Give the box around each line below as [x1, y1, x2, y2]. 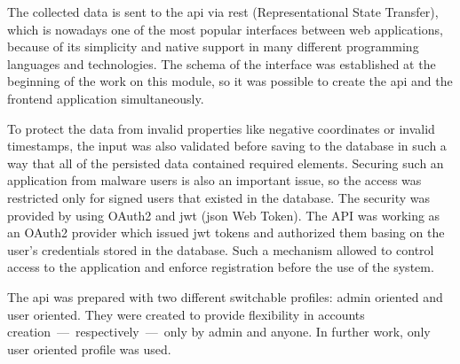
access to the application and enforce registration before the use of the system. [7, 258, 434, 276]
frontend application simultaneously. [7, 89, 204, 107]
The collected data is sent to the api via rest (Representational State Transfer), [7, 3, 439, 20]
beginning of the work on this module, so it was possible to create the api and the [7, 72, 453, 90]
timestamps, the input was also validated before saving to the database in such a [7, 136, 447, 155]
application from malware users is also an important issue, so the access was [7, 171, 422, 190]
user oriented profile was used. [7, 339, 171, 358]
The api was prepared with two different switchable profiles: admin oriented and [7, 287, 443, 306]
